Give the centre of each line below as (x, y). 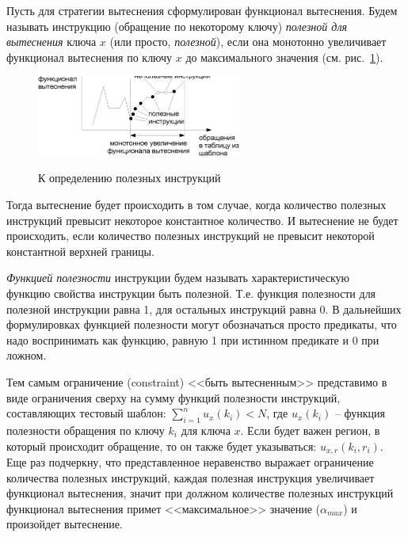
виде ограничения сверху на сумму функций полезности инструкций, (173, 397)
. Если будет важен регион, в (310, 430)
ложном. (27, 355)
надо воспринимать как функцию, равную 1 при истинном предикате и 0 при (193, 339)
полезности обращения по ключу (86, 430)
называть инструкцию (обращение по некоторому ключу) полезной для (177, 26)
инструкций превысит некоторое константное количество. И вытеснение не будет (202, 220)
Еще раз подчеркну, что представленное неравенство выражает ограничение (190, 461)
